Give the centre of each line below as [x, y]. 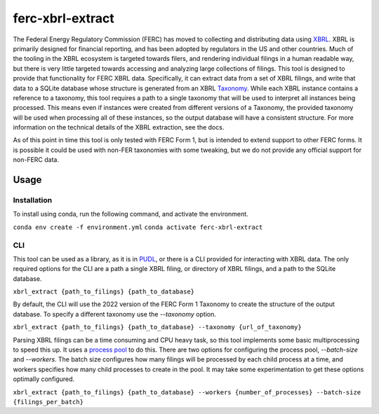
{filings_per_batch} [48, 402]
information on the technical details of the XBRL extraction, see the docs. [119, 127]
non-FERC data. [36, 160]
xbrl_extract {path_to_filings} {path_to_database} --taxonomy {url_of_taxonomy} [157, 327]
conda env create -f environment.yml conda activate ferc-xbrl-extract [138, 227]
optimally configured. [44, 379]
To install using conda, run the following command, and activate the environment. [131, 214]
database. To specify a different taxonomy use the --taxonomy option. [115, 314]
